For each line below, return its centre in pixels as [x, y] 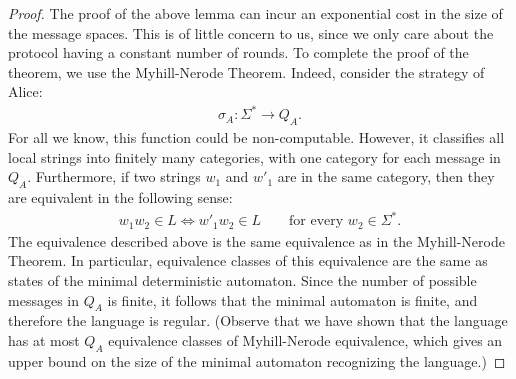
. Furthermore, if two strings [114, 176]
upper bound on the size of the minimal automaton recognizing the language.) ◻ [257, 360]
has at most [44, 340]
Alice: [25, 91]
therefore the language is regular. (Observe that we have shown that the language [258, 320]
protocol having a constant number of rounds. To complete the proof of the [238, 52]
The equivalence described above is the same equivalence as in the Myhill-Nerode [256, 240]
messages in [43, 299]
